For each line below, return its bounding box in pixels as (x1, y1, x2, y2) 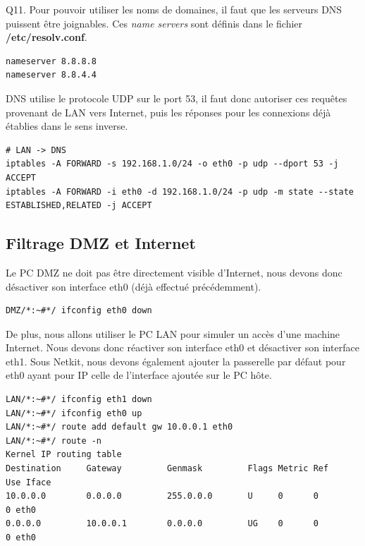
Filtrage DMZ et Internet (6, 232, 196, 254)
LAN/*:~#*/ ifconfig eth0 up (6, 408, 142, 418)
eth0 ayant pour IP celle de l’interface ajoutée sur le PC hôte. (6, 368, 272, 382)
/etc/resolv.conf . (6, 30, 87, 44)
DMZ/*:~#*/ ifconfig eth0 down (6, 305, 152, 316)
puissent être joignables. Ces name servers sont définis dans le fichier (6, 16, 303, 30)
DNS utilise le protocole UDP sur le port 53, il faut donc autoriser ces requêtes (6, 90, 347, 105)
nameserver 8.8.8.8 (6, 56, 97, 66)
